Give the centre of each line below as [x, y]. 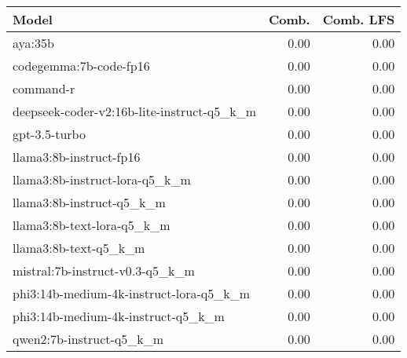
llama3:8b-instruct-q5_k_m [89, 202]
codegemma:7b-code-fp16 [81, 66]
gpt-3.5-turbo [49, 134]
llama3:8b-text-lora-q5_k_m [92, 225]
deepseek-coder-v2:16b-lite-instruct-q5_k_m [135, 111]
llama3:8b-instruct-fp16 [77, 157]
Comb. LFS [359, 19]
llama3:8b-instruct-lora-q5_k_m [102, 179]
